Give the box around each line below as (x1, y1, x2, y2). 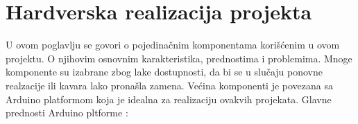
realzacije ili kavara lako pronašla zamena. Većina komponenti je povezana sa (6, 78, 333, 92)
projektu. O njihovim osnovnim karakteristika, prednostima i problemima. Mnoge (6, 51, 352, 65)
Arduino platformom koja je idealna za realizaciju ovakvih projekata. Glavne (6, 91, 332, 106)
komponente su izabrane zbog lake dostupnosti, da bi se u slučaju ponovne (6, 64, 323, 79)
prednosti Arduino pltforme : (6, 105, 128, 120)
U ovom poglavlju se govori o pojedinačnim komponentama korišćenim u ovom (6, 37, 340, 52)
